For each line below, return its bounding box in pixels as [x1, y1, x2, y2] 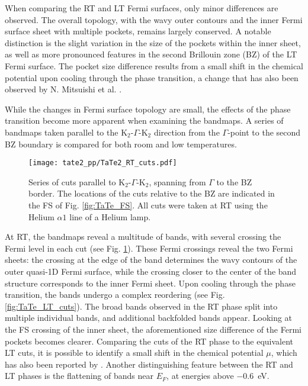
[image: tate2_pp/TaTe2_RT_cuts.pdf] [28, 159, 177, 168]
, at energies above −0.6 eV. [166, 369, 269, 382]
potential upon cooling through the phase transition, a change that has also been [5, 71, 299, 83]
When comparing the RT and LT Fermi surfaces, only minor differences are [5, 2, 278, 14]
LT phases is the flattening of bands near [5, 369, 153, 382]
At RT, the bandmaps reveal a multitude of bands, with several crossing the [5, 230, 281, 243]
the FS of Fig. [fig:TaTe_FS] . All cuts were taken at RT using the [28, 198, 268, 211]
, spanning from [149, 175, 206, 188]
